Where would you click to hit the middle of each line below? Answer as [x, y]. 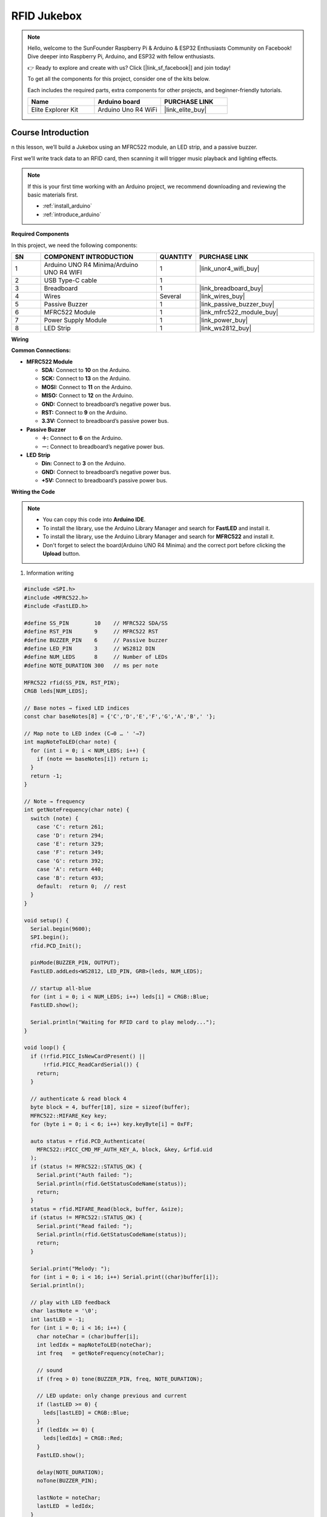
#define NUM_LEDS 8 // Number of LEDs [96, 657]
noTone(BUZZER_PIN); [67, 1481]
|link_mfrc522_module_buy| [239, 312]
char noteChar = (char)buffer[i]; [88, 1336]
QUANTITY [176, 257]
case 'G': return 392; [70, 861]
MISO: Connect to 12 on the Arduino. [88, 396]
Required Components [40, 234]
